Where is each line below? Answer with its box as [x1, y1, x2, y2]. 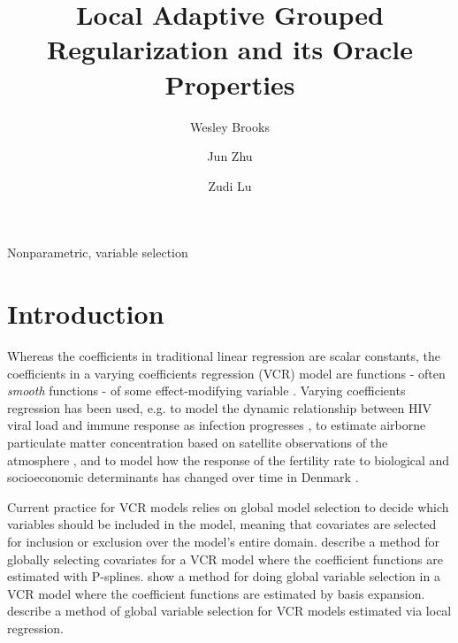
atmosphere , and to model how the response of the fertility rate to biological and [7, 450, 450, 469]
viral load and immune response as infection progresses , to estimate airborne [7, 416, 426, 434]
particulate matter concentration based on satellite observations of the [7, 432, 388, 451]
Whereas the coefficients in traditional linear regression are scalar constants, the [7, 347, 440, 364]
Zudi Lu [208, 176, 252, 195]
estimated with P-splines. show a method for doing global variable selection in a [7, 567, 440, 586]
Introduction [7, 295, 164, 332]
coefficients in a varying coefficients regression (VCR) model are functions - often [7, 364, 446, 382]
